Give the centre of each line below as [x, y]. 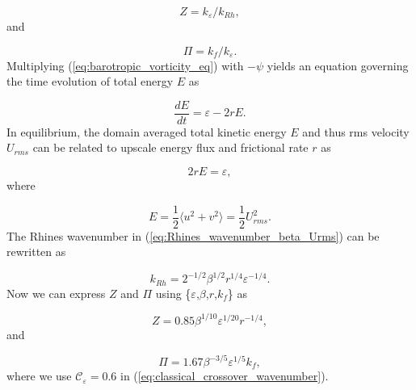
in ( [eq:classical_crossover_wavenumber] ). [224, 376]
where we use [39, 376]
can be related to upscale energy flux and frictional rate [170, 147]
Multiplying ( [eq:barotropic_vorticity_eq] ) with [125, 65]
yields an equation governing [338, 65]
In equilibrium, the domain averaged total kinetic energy [147, 131]
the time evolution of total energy [90, 81]
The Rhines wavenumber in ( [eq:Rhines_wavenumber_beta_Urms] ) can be [193, 235]
